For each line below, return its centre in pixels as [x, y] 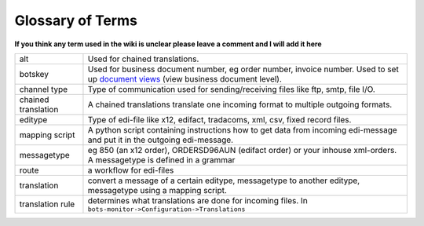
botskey [34, 74]
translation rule [47, 204]
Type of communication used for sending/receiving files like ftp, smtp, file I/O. [232, 89]
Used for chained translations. [143, 59]
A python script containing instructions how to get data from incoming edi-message [243, 129]
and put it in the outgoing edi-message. [161, 140]
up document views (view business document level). [185, 78]
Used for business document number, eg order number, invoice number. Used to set [243, 69]
